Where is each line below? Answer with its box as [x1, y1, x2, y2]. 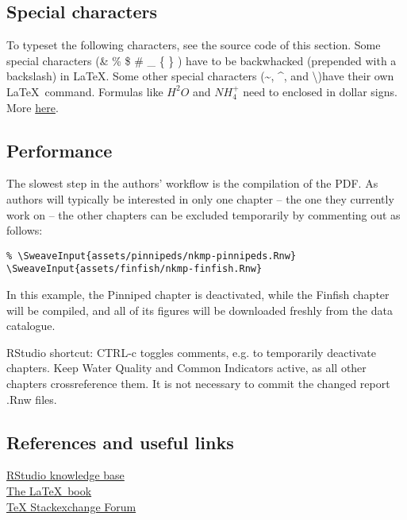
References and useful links [6, 429, 234, 454]
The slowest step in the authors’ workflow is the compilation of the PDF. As [6, 175, 378, 192]
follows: [6, 222, 43, 239]
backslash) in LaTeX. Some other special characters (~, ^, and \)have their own [6, 68, 394, 84]
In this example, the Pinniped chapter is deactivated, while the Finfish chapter [6, 286, 390, 303]
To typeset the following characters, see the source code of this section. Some [6, 37, 381, 53]
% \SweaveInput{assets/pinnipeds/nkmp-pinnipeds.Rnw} [6, 250, 297, 262]
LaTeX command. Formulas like [6, 83, 163, 99]
